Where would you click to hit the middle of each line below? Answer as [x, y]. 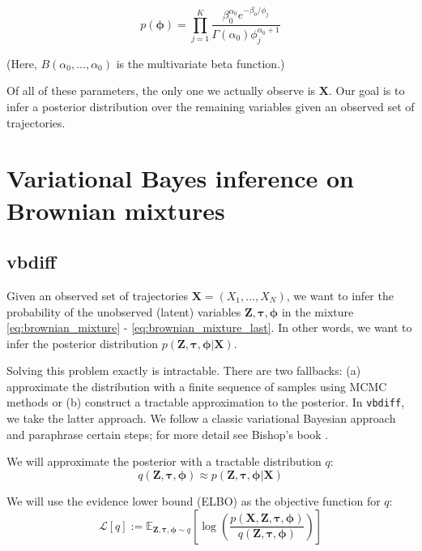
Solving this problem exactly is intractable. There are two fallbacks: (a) [184, 370]
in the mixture [318, 311]
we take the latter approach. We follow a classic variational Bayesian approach [201, 418]
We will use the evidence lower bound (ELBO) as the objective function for [194, 500]
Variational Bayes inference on [180, 178]
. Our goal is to [367, 90]
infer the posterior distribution [83, 343]
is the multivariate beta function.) [200, 63]
